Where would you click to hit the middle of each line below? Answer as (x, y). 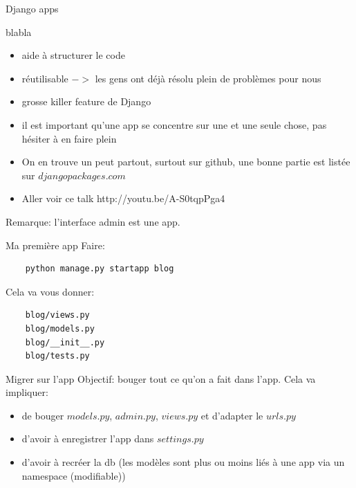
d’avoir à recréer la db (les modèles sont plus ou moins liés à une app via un (183, 462)
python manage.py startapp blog (100, 269)
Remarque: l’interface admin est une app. (93, 221)
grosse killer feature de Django (86, 101)
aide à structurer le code (73, 55)
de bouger (43, 415)
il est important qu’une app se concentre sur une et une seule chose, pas (174, 124)
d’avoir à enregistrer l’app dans (88, 439)
